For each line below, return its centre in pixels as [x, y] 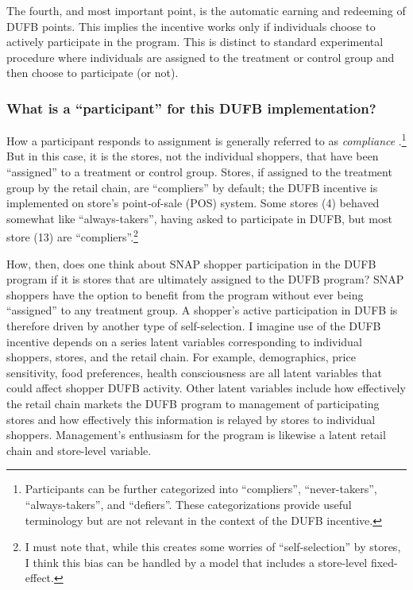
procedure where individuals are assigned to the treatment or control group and [201, 57]
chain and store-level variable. [79, 450]
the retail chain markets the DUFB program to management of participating [193, 403]
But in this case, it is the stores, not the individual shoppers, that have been [193, 156]
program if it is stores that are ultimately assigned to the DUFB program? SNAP [205, 279]
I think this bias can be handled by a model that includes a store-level [196, 562]
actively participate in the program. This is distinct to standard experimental [195, 42]
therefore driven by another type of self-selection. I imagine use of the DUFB [194, 326]
